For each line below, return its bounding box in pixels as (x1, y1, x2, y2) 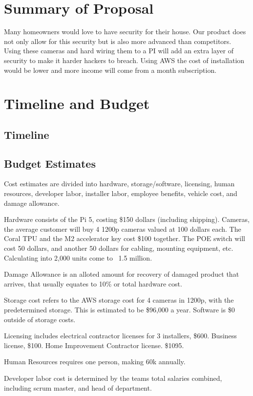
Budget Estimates (4, 155, 96, 171)
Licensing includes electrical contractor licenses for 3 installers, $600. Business (4, 330, 237, 341)
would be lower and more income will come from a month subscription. (4, 65, 217, 75)
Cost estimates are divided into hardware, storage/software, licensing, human (4, 178, 235, 189)
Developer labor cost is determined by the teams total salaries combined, (4, 373, 222, 383)
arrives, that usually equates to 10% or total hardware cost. (4, 278, 182, 288)
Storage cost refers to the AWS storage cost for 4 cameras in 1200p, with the (4, 295, 234, 305)
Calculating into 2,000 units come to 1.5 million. (4, 252, 152, 263)
